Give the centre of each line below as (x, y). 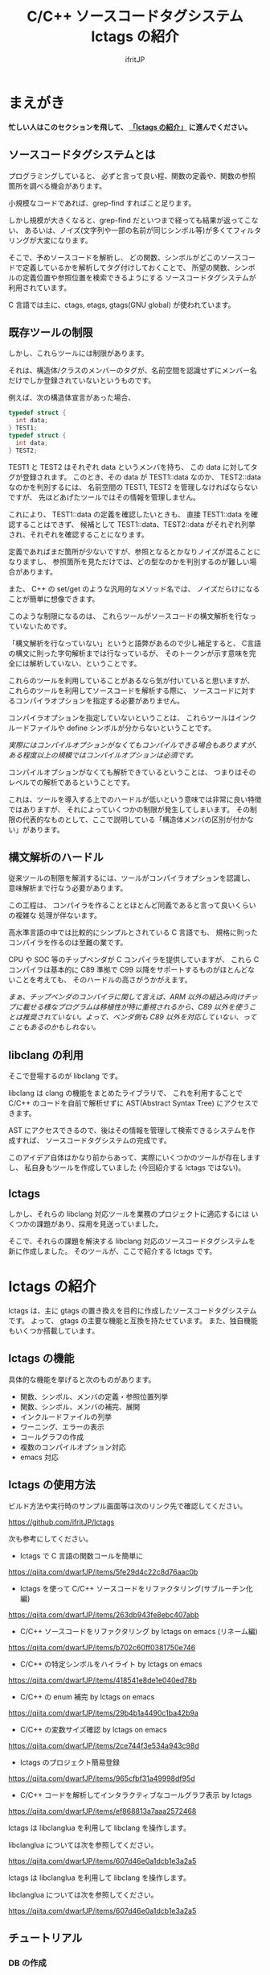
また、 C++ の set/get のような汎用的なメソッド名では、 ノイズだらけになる (134, 588)
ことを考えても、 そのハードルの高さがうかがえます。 (103, 980)
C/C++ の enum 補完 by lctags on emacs (87, 1696)
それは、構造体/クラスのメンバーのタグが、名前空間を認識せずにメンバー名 (133, 371)
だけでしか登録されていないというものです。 (82, 380)
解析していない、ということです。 (85, 663)
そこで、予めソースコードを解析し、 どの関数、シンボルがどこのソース (125, 257)
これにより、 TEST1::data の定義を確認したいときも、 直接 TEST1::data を (130, 514)
